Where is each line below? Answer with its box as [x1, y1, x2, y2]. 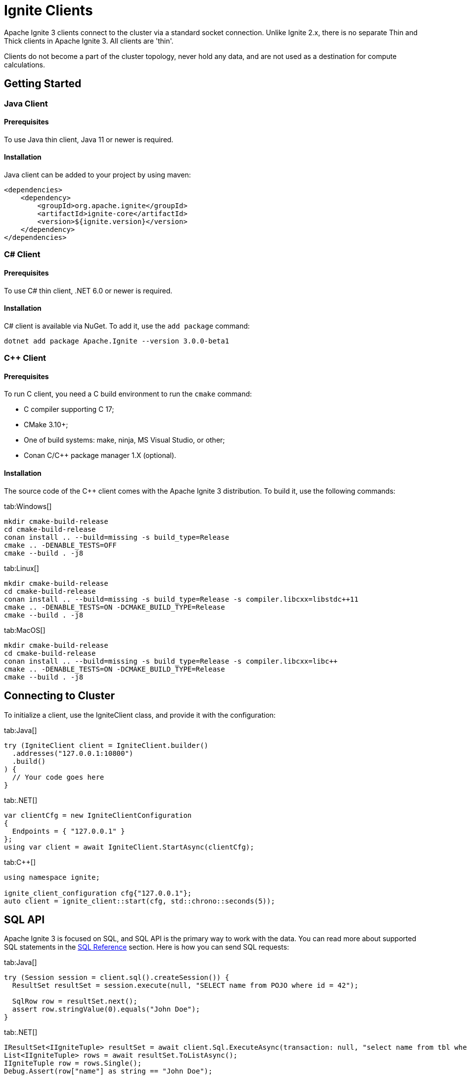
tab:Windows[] [4, 502, 52, 511]
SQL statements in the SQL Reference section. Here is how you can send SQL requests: [4, 943, 289, 952]
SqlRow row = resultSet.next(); [12, 997, 138, 1006]
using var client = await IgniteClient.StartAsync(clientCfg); [4, 843, 254, 851]
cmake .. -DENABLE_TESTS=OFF [4, 541, 117, 549]
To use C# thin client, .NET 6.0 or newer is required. [4, 286, 173, 295]
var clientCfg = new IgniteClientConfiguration [4, 811, 192, 819]
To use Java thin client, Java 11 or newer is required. [4, 135, 174, 144]
